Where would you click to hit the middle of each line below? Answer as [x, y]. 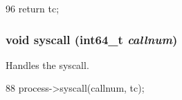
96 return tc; [33, 8]
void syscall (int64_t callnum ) [92, 39]
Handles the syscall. [47, 64]
